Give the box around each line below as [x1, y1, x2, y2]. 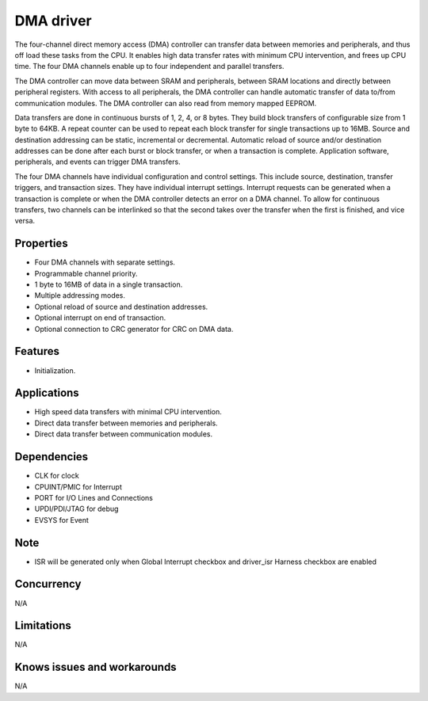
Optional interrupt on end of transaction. [34, 313, 166, 322]
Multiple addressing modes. [34, 291, 126, 300]
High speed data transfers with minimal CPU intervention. [34, 407, 222, 417]
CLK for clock [34, 471, 79, 481]
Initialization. [34, 365, 76, 375]
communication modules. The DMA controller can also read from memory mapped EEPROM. [14, 98, 317, 108]
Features [14, 345, 59, 358]
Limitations [14, 619, 71, 633]
